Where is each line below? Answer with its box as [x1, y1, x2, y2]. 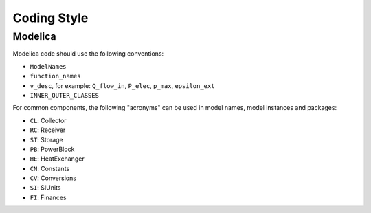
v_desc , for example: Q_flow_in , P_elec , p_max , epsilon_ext [30, 81, 215, 89]
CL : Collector [30, 116, 67, 124]
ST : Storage [30, 135, 63, 144]
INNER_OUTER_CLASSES [30, 91, 100, 99]
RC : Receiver [30, 126, 66, 134]
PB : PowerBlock [30, 145, 75, 153]
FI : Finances [30, 193, 67, 201]
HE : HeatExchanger [30, 155, 85, 163]
